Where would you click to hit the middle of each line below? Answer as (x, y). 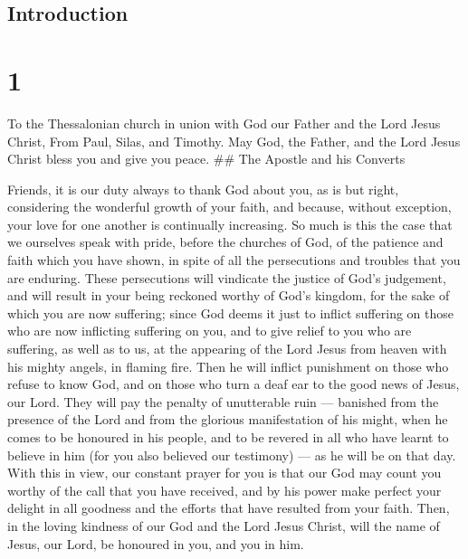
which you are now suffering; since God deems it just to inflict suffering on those (230, 313)
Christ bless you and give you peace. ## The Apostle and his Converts (206, 159)
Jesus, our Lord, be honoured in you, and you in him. (156, 543)
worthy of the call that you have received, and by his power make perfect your (224, 490)
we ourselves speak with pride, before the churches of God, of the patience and (225, 242)
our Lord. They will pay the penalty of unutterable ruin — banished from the (223, 401)
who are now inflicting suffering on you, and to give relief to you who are (210, 331)
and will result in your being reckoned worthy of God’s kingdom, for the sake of (229, 295)
